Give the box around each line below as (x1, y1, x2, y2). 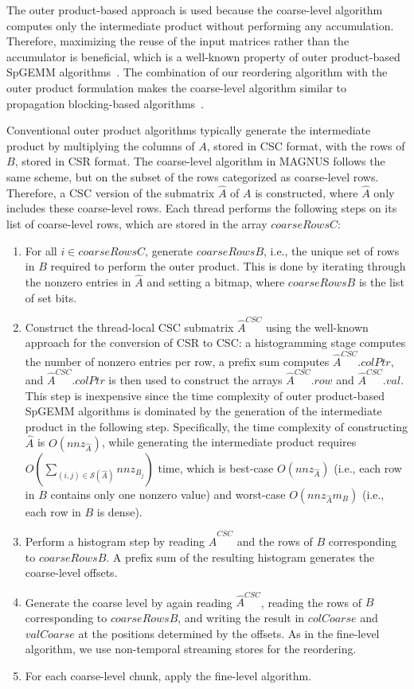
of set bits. (25, 289, 77, 306)
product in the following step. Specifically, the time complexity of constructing (25, 418, 408, 434)
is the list (358, 273, 404, 290)
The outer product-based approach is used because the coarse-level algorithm (6, 2, 383, 18)
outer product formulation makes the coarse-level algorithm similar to (6, 79, 347, 95)
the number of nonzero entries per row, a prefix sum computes (25, 352, 330, 369)
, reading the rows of (260, 594, 361, 610)
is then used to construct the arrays (108, 372, 283, 388)
